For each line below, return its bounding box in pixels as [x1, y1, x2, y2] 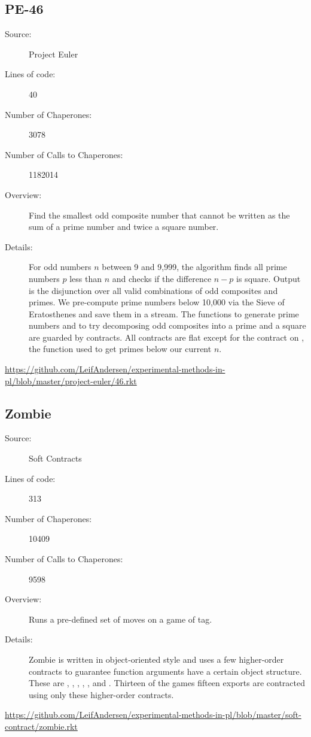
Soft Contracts [29, 452, 82, 465]
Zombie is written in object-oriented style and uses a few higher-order [29, 653, 284, 665]
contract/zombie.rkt [5, 720, 78, 732]
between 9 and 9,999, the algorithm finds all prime [102, 260, 287, 273]
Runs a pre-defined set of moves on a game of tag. [29, 612, 212, 625]
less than [69, 272, 102, 284]
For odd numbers [29, 260, 92, 273]
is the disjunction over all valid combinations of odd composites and [29, 284, 278, 296]
